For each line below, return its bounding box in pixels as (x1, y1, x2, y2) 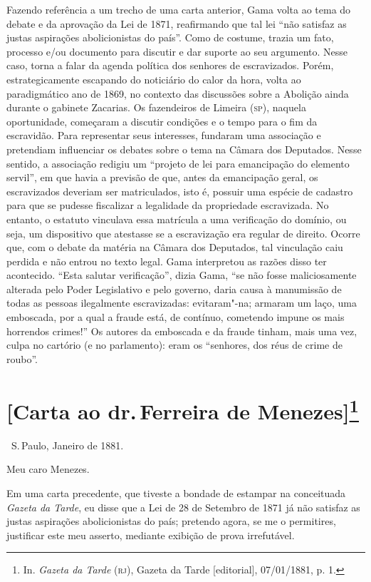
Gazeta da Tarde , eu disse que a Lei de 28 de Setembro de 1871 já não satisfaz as (6, 499, 360, 514)
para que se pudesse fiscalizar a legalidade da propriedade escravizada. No (6, 198, 329, 213)
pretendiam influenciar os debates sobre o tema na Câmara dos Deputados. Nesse (6, 141, 362, 156)
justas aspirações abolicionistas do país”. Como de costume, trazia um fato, (6, 30, 334, 45)
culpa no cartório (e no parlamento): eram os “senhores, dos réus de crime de (6, 337, 343, 352)
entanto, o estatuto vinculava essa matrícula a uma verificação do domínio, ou (6, 211, 347, 226)
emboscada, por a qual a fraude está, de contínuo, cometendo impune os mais (6, 310, 345, 325)
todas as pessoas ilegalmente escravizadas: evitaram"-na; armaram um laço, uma (6, 295, 357, 310)
